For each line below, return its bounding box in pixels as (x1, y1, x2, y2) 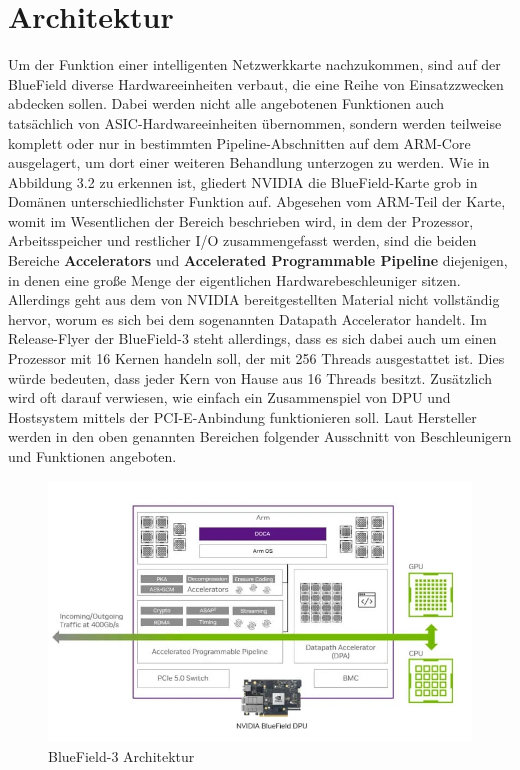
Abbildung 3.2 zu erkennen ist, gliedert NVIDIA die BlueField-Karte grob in (8, 171, 478, 192)
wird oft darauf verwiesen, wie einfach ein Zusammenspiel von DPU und (8, 387, 451, 408)
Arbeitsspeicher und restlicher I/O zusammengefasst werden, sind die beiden (8, 230, 477, 251)
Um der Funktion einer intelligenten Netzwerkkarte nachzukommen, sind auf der (8, 54, 501, 75)
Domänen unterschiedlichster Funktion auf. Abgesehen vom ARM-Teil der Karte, (8, 191, 506, 212)
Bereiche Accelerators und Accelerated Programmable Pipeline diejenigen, (8, 250, 508, 271)
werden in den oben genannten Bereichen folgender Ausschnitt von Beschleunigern (8, 426, 512, 447)
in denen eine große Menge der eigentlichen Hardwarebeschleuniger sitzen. (8, 269, 461, 290)
